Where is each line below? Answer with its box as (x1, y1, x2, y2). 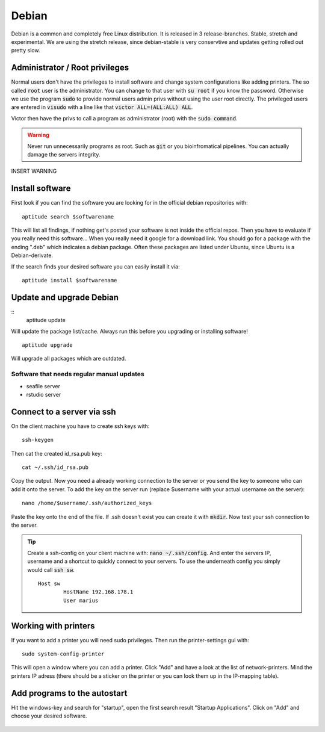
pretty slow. (11, 47, 40, 54)
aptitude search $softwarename (22, 213, 114, 220)
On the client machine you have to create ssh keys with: (11, 422, 150, 430)
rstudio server (26, 391, 61, 398)
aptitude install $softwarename (22, 277, 117, 284)
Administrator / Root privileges (11, 63, 129, 73)
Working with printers (11, 621, 95, 631)
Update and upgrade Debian (11, 292, 119, 302)
